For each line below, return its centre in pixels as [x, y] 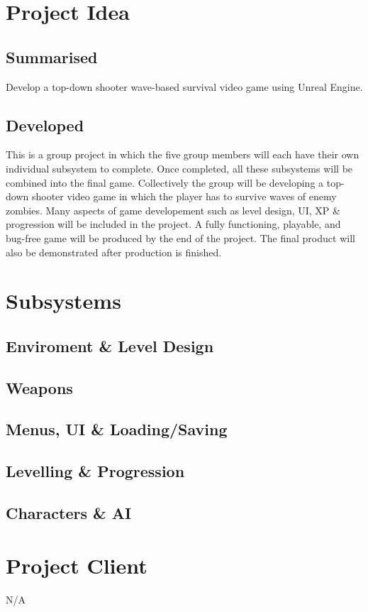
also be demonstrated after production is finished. [114, 252]
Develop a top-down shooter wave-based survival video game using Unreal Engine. [184, 86]
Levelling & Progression [95, 471]
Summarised [52, 56]
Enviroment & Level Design [110, 345]
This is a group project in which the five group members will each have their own [183, 154]
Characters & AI [69, 513]
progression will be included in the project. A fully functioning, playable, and [173, 224]
